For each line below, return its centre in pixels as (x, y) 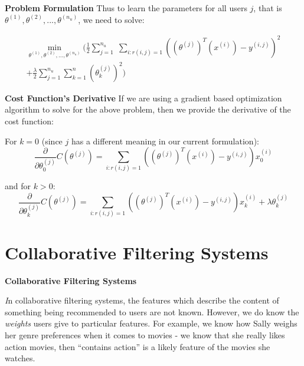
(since (52, 141)
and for (18, 186)
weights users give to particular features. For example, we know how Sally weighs (151, 323)
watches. (20, 358)
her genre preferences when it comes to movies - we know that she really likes (145, 334)
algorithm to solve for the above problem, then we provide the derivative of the (148, 109)
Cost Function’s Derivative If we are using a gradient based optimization (143, 98)
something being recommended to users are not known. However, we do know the (152, 311)
